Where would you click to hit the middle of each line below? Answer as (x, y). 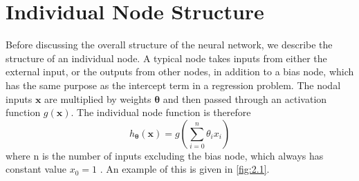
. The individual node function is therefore (161, 112)
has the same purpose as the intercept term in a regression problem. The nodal (173, 85)
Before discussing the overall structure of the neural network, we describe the (169, 45)
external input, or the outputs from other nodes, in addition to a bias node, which (180, 72)
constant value (36, 169)
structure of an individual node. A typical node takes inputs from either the (166, 58)
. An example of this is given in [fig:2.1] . (185, 169)
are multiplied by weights (98, 98)
